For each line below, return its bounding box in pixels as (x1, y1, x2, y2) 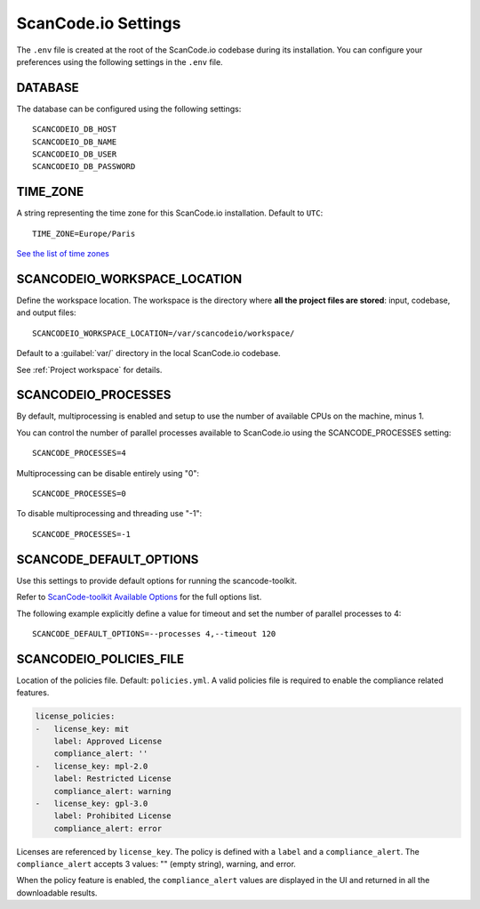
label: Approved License (53, 735, 163, 746)
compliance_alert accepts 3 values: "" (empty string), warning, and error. (16, 859, 297, 870)
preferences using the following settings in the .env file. (16, 56, 223, 67)
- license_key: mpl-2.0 (35, 761, 148, 771)
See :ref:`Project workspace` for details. (16, 364, 163, 375)
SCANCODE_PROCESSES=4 (32, 448, 126, 459)
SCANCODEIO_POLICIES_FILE (16, 651, 185, 667)
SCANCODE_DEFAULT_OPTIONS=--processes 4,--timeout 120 (32, 629, 276, 638)
